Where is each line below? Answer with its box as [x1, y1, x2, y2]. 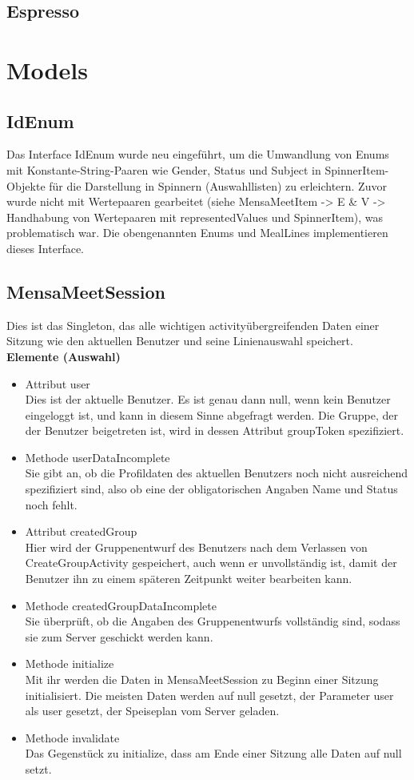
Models [6, 53, 88, 86]
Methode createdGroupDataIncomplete [25, 597, 217, 613]
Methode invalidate [25, 729, 120, 746]
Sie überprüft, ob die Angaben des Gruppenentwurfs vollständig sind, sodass [25, 613, 400, 629]
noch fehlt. [25, 496, 78, 513]
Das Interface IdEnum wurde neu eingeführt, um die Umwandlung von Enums [6, 146, 389, 163]
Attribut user [25, 375, 90, 392]
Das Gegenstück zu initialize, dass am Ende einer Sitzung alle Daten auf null [25, 745, 402, 762]
